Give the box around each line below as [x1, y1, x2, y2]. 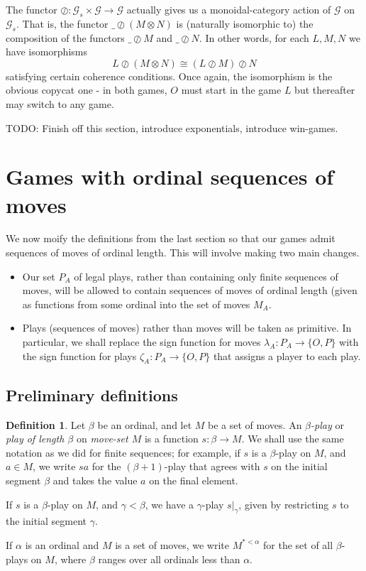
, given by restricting [238, 496, 329, 511]
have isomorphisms [6, 44, 87, 59]
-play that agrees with [164, 459, 260, 474]
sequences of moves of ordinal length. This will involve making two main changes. [6, 245, 360, 260]
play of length [6, 431, 65, 446]
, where [54, 551, 87, 566]
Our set [22, 268, 55, 283]
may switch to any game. [6, 96, 114, 111]
